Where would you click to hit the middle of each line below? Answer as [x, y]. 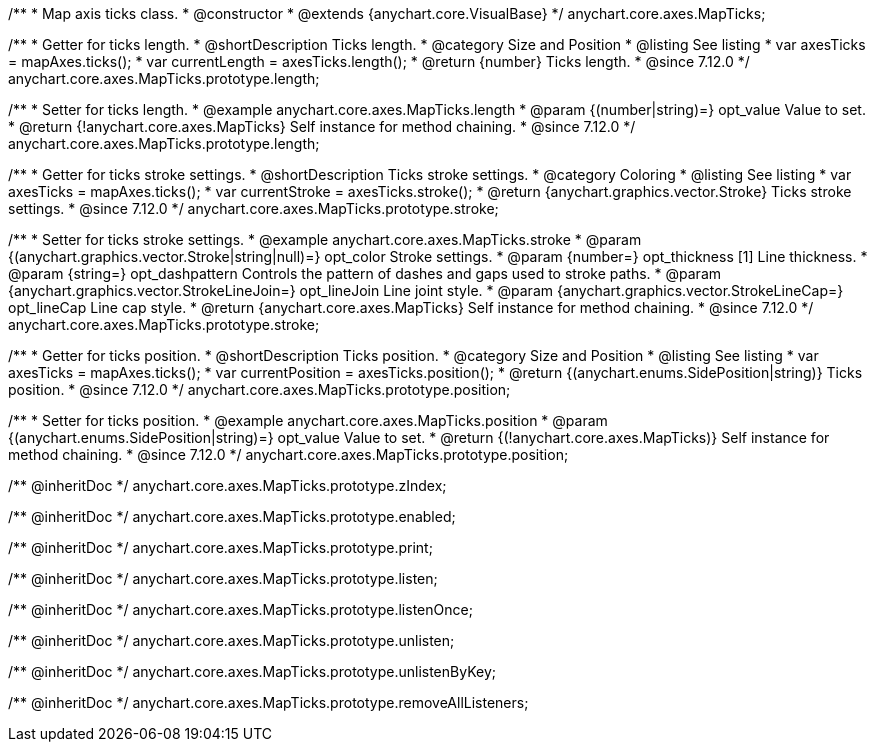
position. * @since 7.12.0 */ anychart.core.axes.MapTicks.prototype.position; [259, 389]
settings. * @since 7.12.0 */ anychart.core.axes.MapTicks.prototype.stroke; [253, 208]
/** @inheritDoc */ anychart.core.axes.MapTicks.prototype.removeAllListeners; [268, 702]
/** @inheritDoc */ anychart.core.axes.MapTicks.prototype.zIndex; [227, 485]
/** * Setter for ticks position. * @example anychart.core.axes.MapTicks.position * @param [308, 420]
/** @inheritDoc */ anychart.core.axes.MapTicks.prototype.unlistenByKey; [252, 671]
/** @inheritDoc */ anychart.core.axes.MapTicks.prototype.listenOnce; [240, 609]
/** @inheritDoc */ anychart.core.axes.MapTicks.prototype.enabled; [232, 516]
